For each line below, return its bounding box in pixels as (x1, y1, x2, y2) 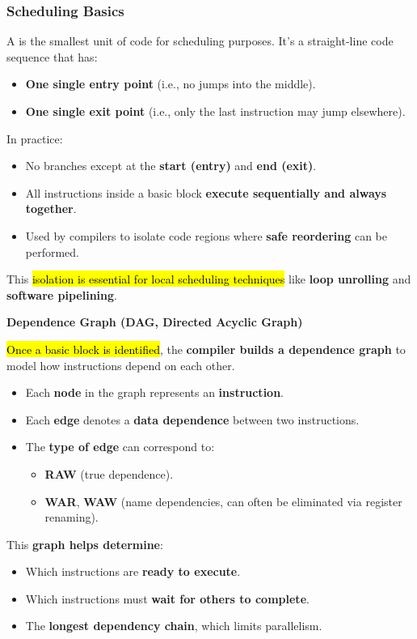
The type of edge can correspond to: (25, 438, 215, 455)
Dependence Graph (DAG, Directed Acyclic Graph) (6, 313, 303, 330)
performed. (25, 243, 80, 260)
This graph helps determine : (6, 535, 163, 552)
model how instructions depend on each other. (6, 356, 235, 373)
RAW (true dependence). (44, 465, 174, 482)
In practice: (6, 130, 63, 147)
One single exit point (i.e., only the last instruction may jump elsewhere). (25, 103, 406, 119)
